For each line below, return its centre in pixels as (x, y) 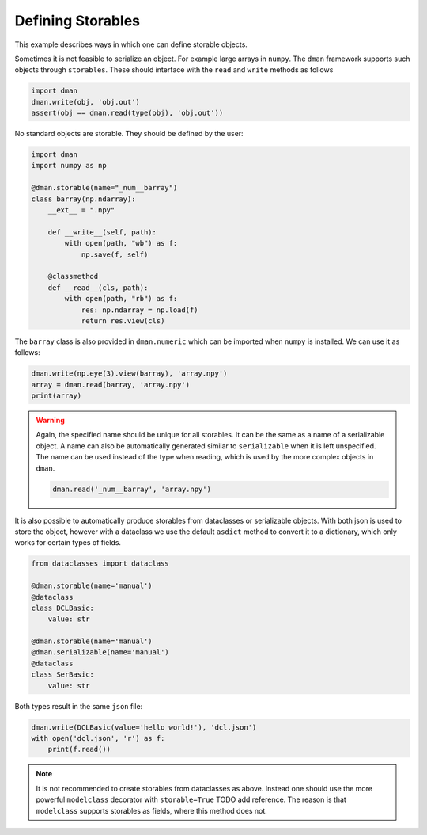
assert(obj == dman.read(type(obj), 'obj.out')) (127, 113)
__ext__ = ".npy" (81, 210)
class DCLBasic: (63, 608)
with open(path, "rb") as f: (121, 299)
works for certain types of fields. (68, 543)
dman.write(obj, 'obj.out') (85, 102)
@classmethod (73, 276)
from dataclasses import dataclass (100, 564)
